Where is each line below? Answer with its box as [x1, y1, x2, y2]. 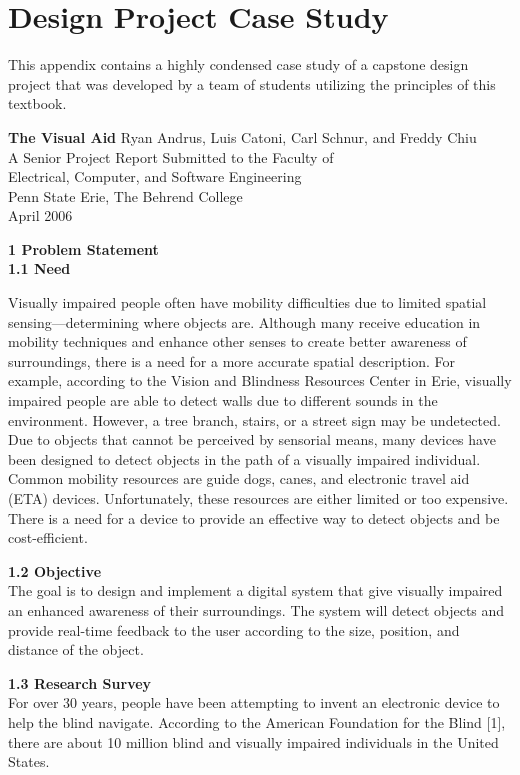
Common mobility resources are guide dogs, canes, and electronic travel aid [8, 468, 470, 489]
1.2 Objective [8, 560, 102, 581]
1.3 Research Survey [8, 672, 152, 693]
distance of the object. [8, 639, 144, 660]
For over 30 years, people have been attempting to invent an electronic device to [8, 692, 500, 713]
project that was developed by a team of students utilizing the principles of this [8, 73, 496, 94]
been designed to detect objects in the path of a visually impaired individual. [8, 448, 481, 469]
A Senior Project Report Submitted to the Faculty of [8, 146, 334, 167]
